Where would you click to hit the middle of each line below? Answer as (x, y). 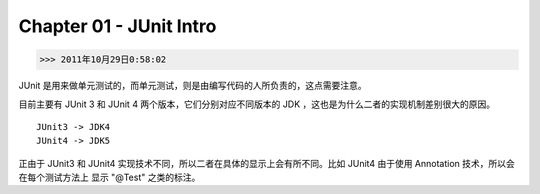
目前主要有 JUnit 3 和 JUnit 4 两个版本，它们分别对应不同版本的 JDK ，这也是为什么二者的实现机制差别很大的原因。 (256, 104)
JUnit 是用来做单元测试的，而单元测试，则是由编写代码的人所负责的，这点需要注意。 (192, 86)
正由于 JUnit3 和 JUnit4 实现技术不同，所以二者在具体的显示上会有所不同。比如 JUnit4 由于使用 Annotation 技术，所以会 (266, 163)
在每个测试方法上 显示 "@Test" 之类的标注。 (109, 177)
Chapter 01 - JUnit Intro (117, 26)
